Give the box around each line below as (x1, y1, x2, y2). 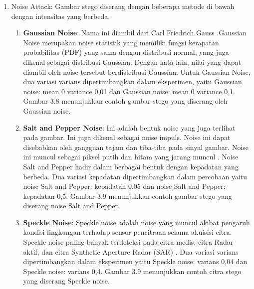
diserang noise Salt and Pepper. (23, 200, 120, 211)
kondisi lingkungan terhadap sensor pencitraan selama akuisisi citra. (23, 227, 232, 237)
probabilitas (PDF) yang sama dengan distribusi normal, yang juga (23, 47, 229, 57)
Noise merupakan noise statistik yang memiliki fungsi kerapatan (23, 37, 219, 47)
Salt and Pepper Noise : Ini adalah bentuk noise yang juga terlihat (23, 122, 236, 133)
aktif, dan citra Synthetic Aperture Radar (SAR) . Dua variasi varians (23, 246, 239, 257)
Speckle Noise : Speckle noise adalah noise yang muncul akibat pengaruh (23, 217, 250, 227)
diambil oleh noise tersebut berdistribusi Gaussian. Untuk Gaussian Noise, (23, 66, 251, 77)
